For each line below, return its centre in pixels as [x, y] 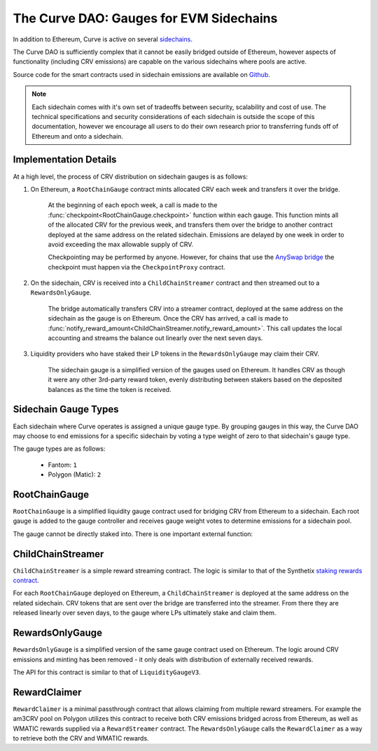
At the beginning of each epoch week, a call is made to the [133, 205]
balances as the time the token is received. [110, 389]
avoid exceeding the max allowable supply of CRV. [121, 244]
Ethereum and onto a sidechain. [78, 136]
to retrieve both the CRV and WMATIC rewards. [81, 738]
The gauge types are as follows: [59, 449]
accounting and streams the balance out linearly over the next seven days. [155, 338]
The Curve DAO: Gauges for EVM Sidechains [145, 18]
